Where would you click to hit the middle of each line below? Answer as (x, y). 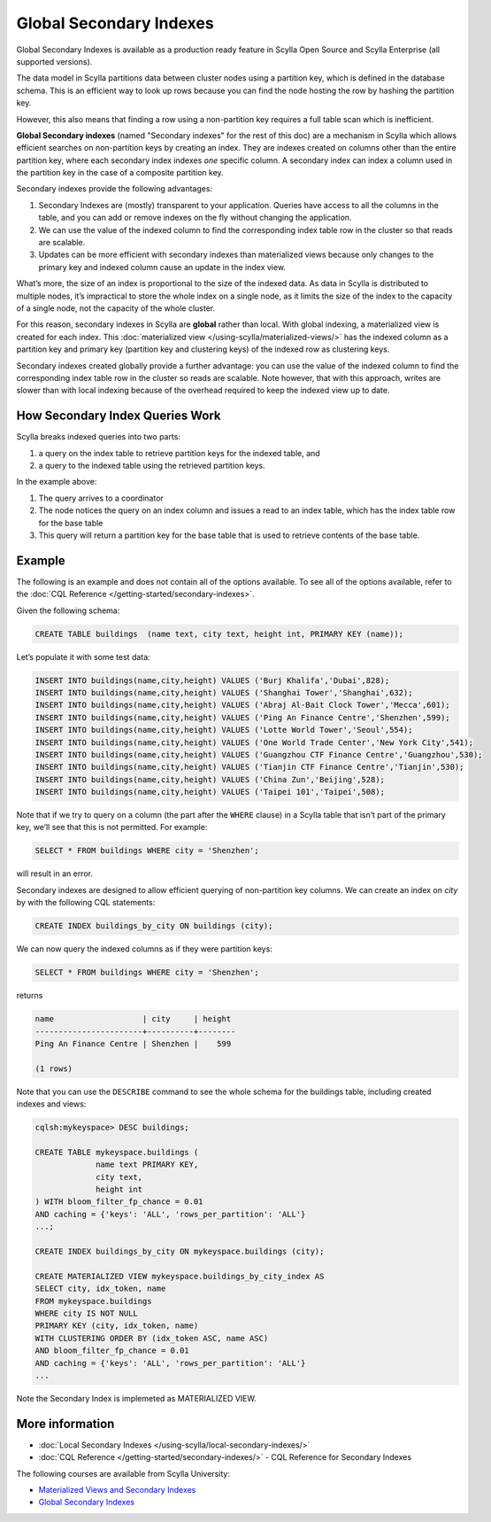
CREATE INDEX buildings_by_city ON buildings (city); (154, 926)
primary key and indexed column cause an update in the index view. (162, 267)
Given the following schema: (68, 610)
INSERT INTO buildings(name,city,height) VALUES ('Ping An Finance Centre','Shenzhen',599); (242, 717)
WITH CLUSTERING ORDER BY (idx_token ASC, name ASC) (152, 1338)
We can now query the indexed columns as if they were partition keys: (145, 949)
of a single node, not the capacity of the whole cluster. (116, 308)
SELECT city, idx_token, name (100, 1289)
